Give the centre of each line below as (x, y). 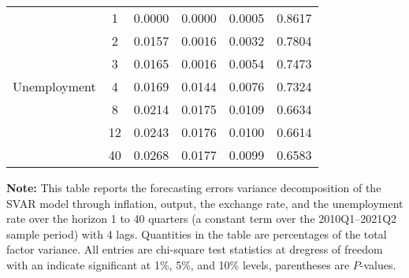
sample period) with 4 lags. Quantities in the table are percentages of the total (197, 234)
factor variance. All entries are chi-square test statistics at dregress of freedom (195, 249)
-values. (378, 264)
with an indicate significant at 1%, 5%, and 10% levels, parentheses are (178, 264)
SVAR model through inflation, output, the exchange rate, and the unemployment (205, 203)
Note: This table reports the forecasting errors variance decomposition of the (194, 187)
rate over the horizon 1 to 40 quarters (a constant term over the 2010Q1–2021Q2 (202, 219)
